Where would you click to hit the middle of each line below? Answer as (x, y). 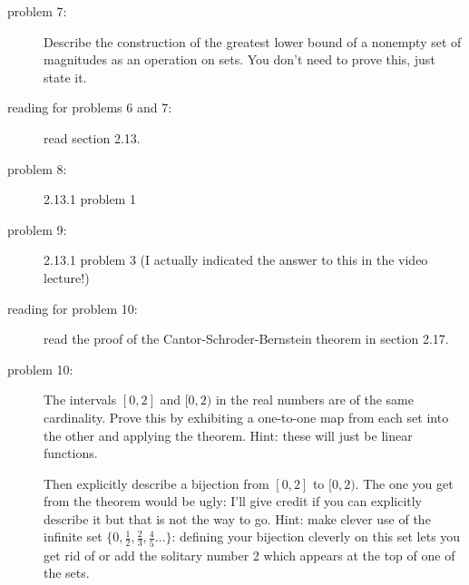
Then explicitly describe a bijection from (156, 483)
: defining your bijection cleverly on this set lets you (316, 536)
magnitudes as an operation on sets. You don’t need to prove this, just (239, 59)
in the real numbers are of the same (314, 400)
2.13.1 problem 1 (90, 199)
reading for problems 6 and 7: (90, 107)
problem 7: (37, 11)
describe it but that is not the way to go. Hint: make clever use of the (237, 518)
